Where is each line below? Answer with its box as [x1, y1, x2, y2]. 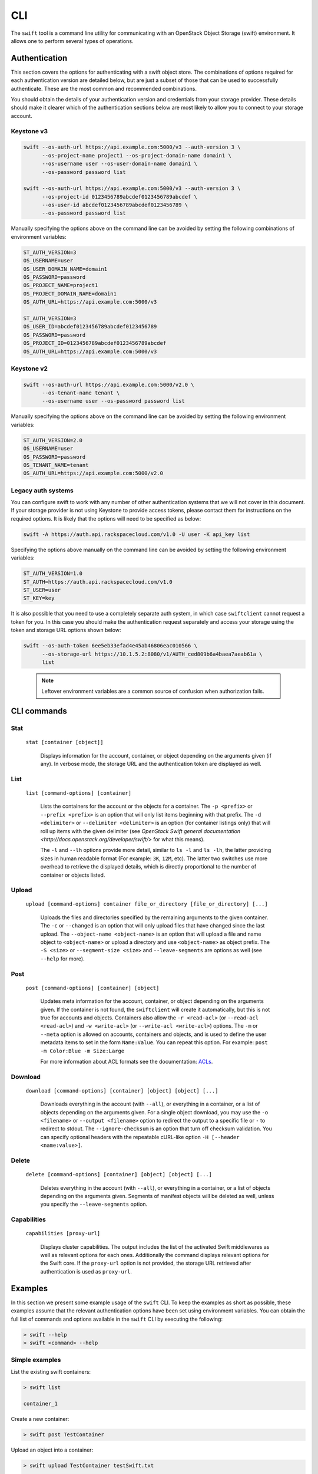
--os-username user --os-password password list [42, 398, 185, 404]
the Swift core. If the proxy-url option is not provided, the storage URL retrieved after [40, 1259, 251, 1267]
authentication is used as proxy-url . [40, 1268, 132, 1275]
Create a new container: [11, 1416, 69, 1423]
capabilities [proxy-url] [25, 1230, 101, 1237]
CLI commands [11, 706, 68, 716]
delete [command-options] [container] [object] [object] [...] [25, 1171, 212, 1178]
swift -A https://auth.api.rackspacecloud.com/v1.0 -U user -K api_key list [23, 531, 250, 538]
